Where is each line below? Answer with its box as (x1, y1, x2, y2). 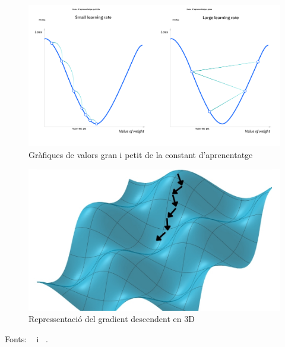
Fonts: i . (5, 332, 49, 345)
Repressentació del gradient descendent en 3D (28, 313, 195, 325)
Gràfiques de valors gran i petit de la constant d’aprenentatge (28, 148, 253, 160)
